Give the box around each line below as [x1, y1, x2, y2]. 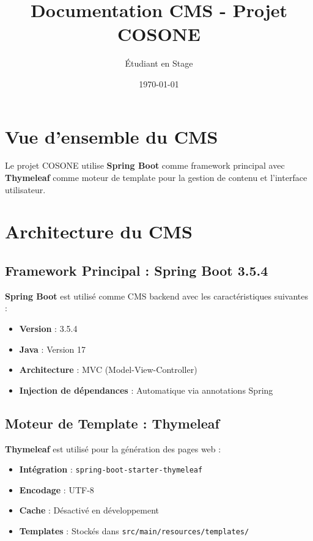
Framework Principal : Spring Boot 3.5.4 [5, 260, 268, 279]
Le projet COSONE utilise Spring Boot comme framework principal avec [5, 159, 285, 172]
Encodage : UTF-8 [19, 483, 94, 496]
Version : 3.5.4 [19, 322, 78, 334]
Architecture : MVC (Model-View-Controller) [19, 363, 197, 376]
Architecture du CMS [5, 219, 193, 244]
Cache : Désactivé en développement [19, 504, 160, 517]
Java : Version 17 [19, 342, 86, 355]
